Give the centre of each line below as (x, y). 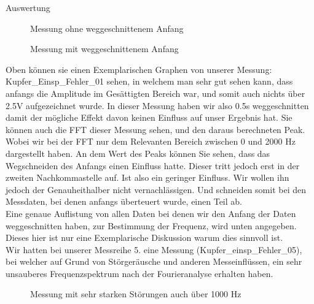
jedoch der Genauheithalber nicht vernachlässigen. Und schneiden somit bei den (156, 189)
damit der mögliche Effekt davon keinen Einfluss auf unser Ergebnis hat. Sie (149, 117)
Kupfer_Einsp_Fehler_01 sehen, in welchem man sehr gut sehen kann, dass (149, 81)
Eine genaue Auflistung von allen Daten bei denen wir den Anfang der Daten (151, 213)
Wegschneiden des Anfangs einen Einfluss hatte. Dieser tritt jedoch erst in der (153, 165)
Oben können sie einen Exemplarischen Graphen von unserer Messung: (139, 69)
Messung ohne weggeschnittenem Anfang (107, 28)
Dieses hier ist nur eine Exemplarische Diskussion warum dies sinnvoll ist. (144, 237)
